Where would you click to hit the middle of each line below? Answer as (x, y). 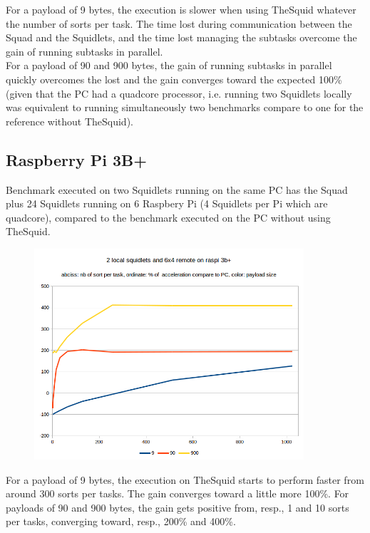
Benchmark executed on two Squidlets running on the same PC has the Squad (177, 189)
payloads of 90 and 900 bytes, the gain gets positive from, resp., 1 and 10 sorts (178, 507)
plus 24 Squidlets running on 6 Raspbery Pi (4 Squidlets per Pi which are (167, 203)
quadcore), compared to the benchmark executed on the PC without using (168, 217)
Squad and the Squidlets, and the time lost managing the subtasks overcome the (181, 37)
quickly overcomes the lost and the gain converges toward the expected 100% (174, 79)
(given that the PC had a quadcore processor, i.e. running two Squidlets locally (179, 93)
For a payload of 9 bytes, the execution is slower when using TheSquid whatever (181, 9)
